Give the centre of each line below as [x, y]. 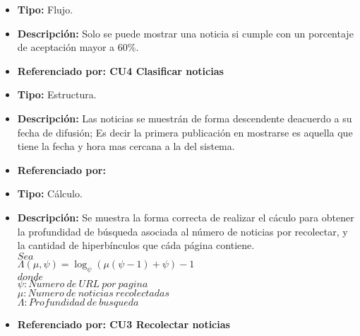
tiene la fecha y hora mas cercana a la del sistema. [126, 146]
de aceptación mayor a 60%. [78, 47]
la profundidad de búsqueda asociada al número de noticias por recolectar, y [182, 231]
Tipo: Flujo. [45, 9]
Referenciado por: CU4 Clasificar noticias [120, 70]
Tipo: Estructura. [57, 94]
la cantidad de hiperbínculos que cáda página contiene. [136, 245]
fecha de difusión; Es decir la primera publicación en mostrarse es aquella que [185, 132]
